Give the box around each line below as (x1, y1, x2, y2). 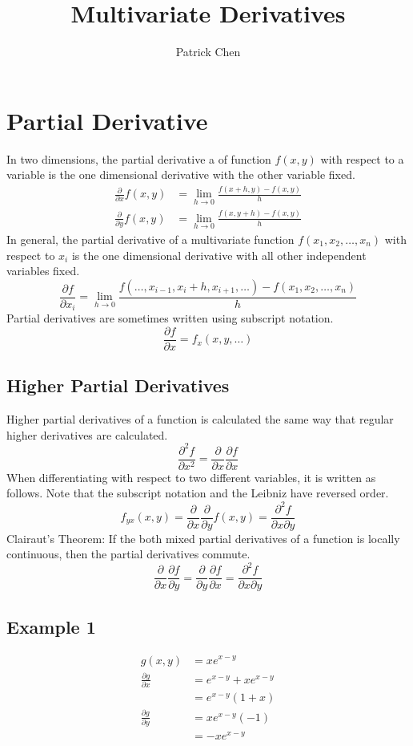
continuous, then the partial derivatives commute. (6, 545, 251, 562)
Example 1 (6, 614, 96, 639)
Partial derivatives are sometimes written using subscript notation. (6, 310, 334, 326)
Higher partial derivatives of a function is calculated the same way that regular (6, 411, 394, 428)
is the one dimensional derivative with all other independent (71, 246, 367, 263)
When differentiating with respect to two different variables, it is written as (6, 468, 376, 485)
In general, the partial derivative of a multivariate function (6, 230, 295, 247)
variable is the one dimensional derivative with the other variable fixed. (6, 166, 355, 183)
